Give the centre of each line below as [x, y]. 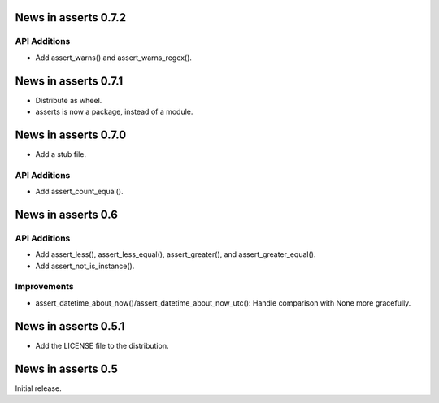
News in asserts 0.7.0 [71, 134]
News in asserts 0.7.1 [69, 81]
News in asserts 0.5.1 [70, 326]
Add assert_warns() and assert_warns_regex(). [114, 58]
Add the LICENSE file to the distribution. [102, 345]
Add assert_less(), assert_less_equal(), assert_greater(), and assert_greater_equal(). [176, 254]
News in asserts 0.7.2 [70, 17]
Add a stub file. [61, 154]
